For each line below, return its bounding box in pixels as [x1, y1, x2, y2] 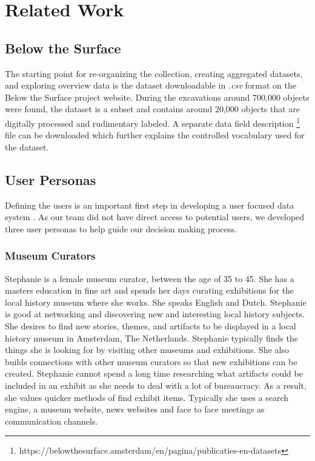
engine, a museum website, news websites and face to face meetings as [5, 403, 265, 416]
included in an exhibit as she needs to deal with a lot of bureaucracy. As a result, [5, 379, 307, 391]
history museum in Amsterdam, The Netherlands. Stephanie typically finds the [5, 331, 298, 344]
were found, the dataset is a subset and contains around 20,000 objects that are [5, 103, 300, 115]
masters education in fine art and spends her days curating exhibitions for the [5, 284, 294, 297]
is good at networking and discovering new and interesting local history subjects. [5, 308, 305, 320]
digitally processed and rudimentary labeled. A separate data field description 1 [5, 115, 300, 129]
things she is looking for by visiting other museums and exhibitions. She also [5, 343, 289, 356]
